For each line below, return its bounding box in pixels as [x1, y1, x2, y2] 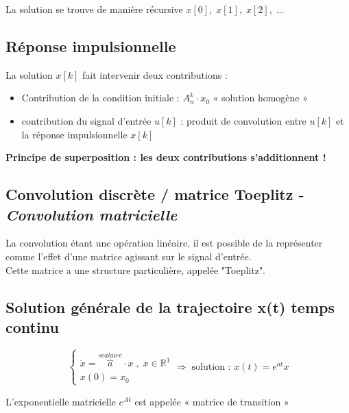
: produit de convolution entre [180, 113, 306, 127]
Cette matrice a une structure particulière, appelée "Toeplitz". [5, 262, 266, 277]
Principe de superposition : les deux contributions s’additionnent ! [5, 150, 326, 164]
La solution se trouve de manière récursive [5, 2, 183, 16]
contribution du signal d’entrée [21, 113, 152, 127]
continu [5, 316, 59, 337]
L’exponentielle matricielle [5, 394, 116, 408]
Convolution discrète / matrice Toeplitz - [5, 184, 304, 205]
